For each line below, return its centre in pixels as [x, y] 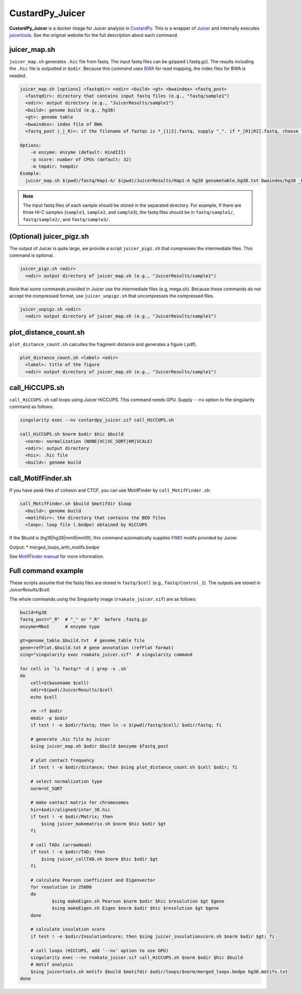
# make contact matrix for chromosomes [80, 802]
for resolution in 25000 [61, 887]
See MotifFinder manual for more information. [57, 557]
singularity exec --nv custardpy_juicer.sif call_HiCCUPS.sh [97, 420]
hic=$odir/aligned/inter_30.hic [70, 810]
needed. [18, 75]
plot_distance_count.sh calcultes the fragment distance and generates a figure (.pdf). [103, 344]
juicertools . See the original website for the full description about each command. [94, 35]
